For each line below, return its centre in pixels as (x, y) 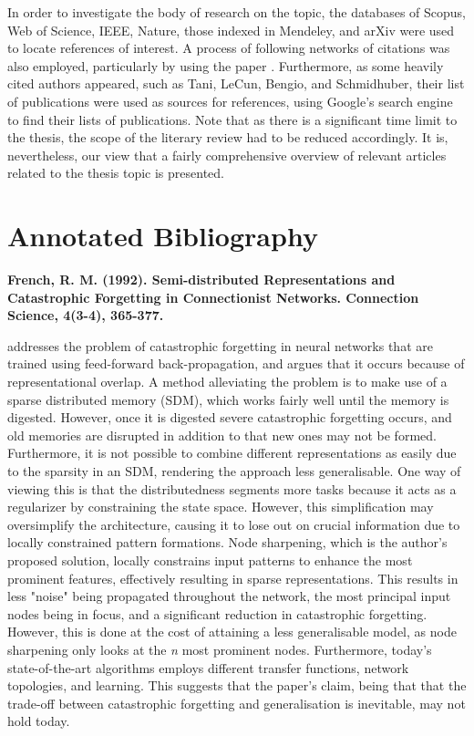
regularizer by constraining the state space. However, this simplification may (221, 507)
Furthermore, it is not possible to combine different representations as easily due (232, 453)
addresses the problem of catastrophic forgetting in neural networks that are (220, 345)
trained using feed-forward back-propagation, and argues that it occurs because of (236, 363)
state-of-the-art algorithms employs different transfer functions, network (208, 667)
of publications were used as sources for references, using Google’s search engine (230, 101)
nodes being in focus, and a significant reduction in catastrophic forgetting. (217, 613)
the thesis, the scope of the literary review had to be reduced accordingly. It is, (228, 137)
